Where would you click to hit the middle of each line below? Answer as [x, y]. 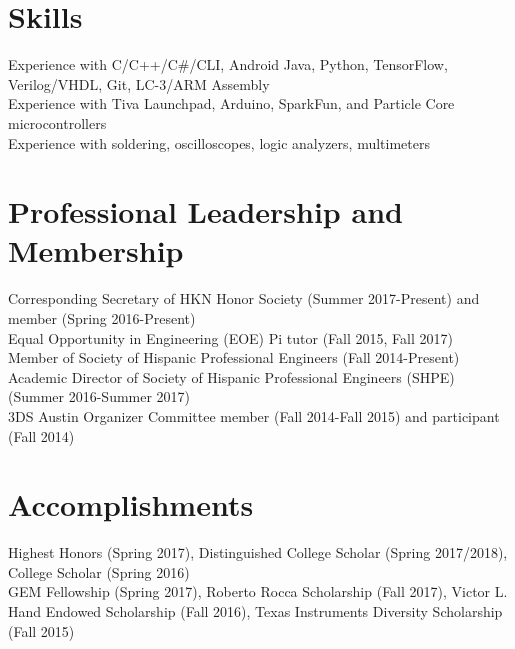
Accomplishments [131, 504]
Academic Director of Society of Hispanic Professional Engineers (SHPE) [231, 376]
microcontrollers [57, 122]
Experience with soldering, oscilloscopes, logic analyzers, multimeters [219, 142]
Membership [96, 250]
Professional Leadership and [205, 211]
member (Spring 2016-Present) [102, 318]
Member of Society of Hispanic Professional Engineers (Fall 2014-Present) [234, 357]
